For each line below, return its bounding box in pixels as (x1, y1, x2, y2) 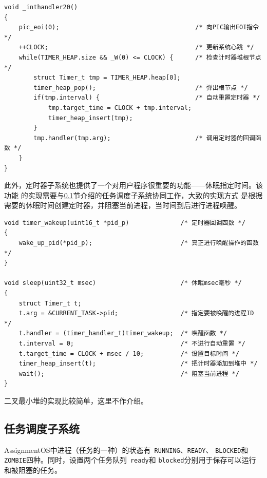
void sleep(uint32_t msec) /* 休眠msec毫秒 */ (4, 279, 242, 287)
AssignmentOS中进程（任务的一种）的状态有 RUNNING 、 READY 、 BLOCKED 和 (4, 444, 249, 455)
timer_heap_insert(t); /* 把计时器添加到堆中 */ (18, 360, 258, 368)
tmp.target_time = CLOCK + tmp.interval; (48, 104, 192, 111)
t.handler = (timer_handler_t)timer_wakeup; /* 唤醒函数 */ (18, 330, 227, 337)
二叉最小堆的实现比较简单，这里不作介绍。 (4, 395, 148, 406)
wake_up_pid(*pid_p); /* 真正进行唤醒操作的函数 (18, 239, 259, 247)
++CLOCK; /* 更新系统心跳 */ (18, 44, 254, 51)
